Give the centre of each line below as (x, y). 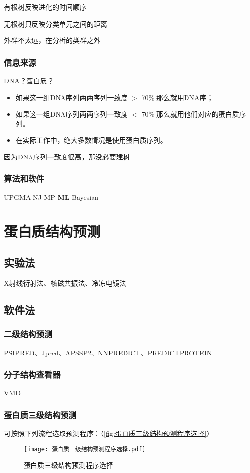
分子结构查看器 (32, 374)
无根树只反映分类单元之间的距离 (56, 23)
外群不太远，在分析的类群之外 (52, 40)
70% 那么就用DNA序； (177, 97)
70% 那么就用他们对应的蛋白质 (190, 114)
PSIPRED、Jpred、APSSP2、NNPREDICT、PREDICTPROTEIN (108, 352)
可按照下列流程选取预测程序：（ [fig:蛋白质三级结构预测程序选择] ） (109, 433)
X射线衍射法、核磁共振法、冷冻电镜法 (65, 283)
